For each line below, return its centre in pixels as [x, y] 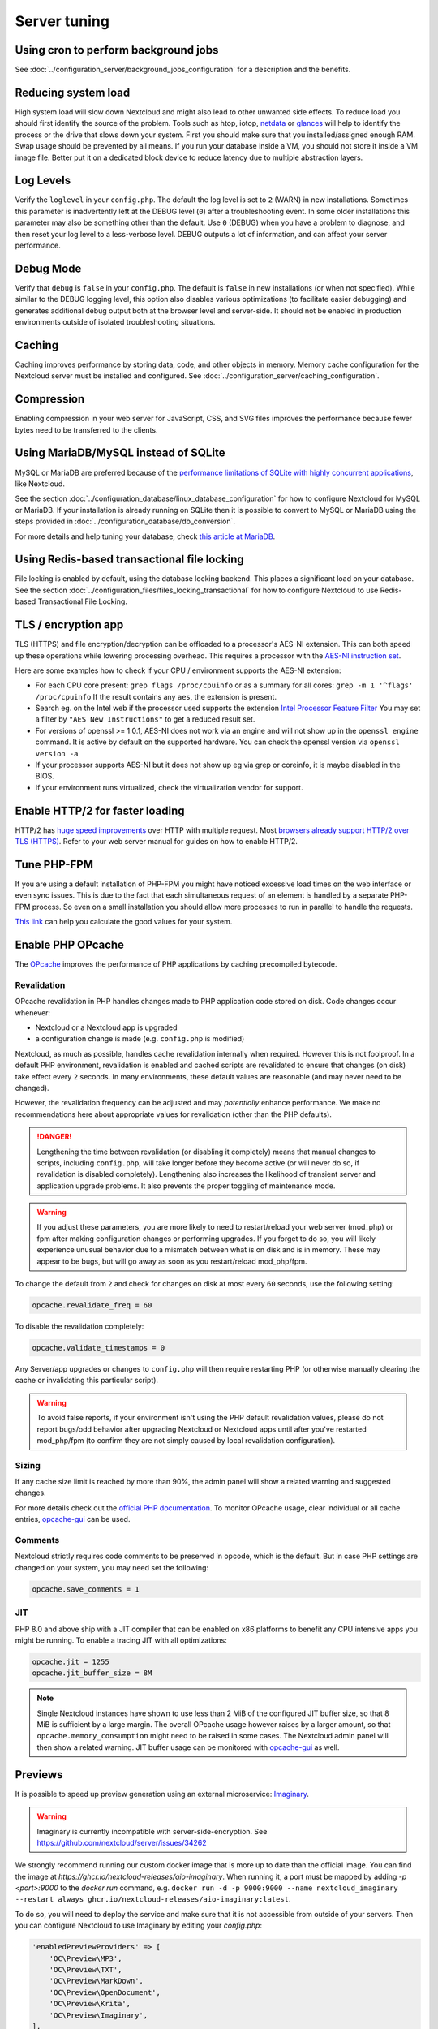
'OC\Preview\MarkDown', [96, 1981]
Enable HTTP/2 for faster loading [100, 810]
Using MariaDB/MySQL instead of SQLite [120, 453]
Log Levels [43, 181]
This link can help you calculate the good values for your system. [124, 922]
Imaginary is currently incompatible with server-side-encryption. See [152, 1831]
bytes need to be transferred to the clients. [86, 429]
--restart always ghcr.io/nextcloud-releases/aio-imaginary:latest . [153, 1899]
